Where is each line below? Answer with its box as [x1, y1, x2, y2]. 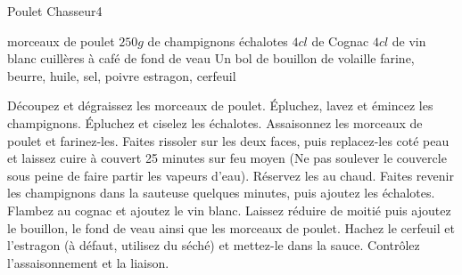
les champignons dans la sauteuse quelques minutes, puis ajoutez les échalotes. [7, 183, 435, 202]
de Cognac [311, 31, 369, 50]
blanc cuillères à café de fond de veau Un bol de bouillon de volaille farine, [7, 49, 415, 68]
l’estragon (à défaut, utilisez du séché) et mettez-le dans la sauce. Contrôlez [7, 236, 420, 255]
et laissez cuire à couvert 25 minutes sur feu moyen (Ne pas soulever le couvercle [7, 149, 447, 167]
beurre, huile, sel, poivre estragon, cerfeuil [7, 66, 236, 85]
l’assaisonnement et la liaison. [7, 253, 169, 271]
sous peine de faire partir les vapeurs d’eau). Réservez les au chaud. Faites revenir [7, 166, 454, 184]
